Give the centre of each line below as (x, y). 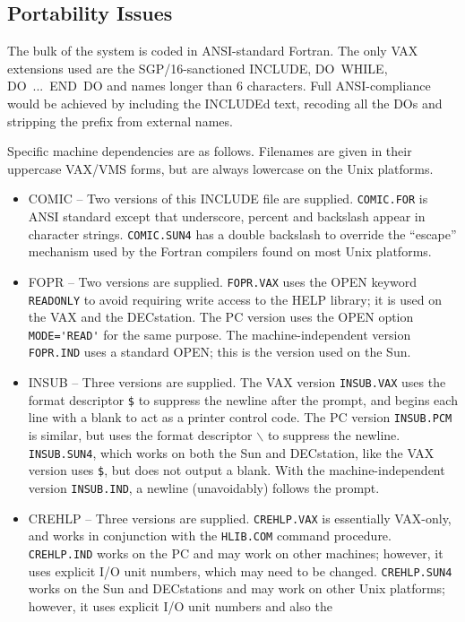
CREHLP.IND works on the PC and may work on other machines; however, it (236, 553)
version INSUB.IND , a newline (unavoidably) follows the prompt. (204, 487)
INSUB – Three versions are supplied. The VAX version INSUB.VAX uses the (237, 382)
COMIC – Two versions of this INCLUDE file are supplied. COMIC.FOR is (228, 199)
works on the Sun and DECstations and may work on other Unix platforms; (237, 588)
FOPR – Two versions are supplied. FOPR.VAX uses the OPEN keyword (223, 281)
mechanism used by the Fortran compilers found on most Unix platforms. (230, 251)
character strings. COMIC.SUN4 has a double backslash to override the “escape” (242, 233)
